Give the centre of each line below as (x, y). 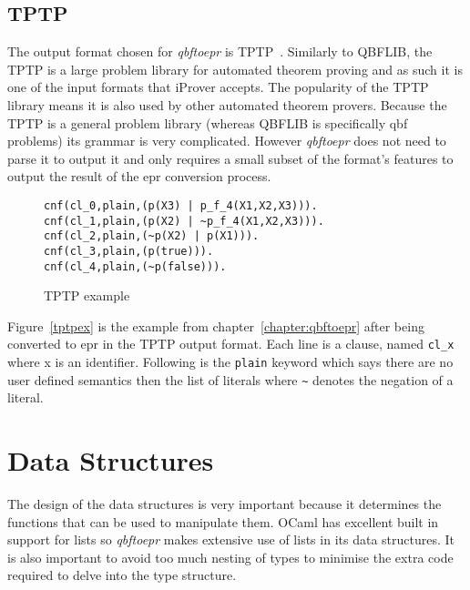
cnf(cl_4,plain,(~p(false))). (135, 266)
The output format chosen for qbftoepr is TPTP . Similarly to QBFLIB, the (220, 51)
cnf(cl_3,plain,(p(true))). (129, 251)
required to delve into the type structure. (122, 575)
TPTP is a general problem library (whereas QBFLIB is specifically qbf (208, 122)
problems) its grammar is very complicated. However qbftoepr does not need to (227, 141)
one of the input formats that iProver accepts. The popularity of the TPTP (218, 87)
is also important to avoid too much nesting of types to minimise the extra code (230, 557)
